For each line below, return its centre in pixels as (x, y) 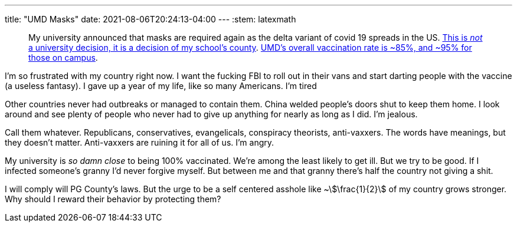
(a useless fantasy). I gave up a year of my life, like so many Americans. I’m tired (161, 86)
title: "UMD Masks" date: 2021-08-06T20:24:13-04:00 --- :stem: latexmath (150, 19)
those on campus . (63, 57)
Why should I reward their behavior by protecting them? (113, 199)
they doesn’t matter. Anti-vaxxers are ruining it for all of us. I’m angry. (140, 142)
